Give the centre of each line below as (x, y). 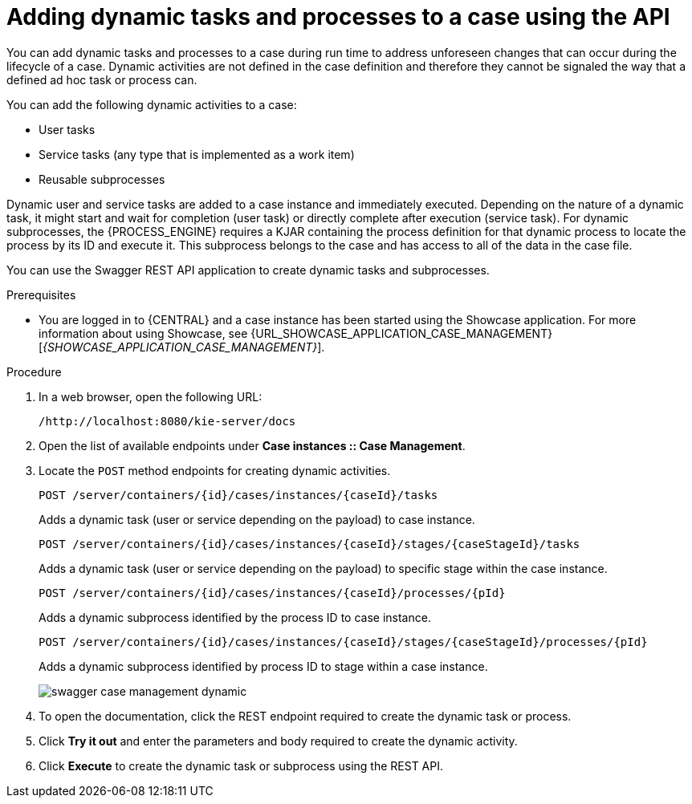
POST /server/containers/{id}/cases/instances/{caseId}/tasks (238, 495)
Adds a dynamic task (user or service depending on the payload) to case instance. (257, 519)
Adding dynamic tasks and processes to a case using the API (338, 17)
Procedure (34, 372)
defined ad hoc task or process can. (102, 79)
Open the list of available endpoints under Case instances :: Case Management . (252, 445)
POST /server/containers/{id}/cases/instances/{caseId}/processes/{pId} (272, 593)
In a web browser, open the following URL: (151, 396)
